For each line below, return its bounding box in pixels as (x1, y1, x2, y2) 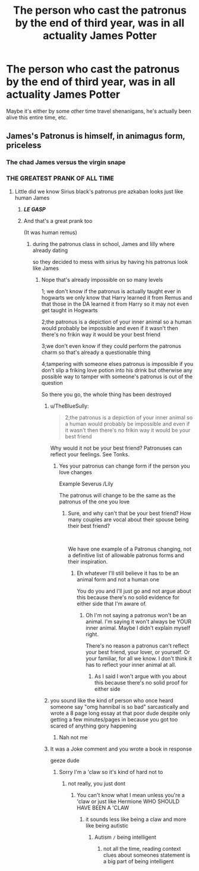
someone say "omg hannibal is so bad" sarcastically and (50, 703, 189, 710)
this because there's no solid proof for (94, 679, 188, 686)
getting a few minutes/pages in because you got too (50, 716, 178, 723)
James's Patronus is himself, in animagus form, (6, 131, 185, 141)
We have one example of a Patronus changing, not (68, 545, 192, 552)
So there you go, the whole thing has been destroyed (41, 391, 172, 398)
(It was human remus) (23, 229, 77, 236)
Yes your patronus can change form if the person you (59, 462, 190, 469)
